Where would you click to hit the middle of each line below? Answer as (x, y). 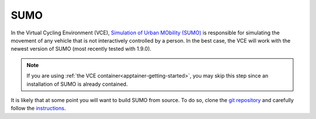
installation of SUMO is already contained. (77, 84)
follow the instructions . (38, 108)
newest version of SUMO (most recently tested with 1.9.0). (81, 49)
